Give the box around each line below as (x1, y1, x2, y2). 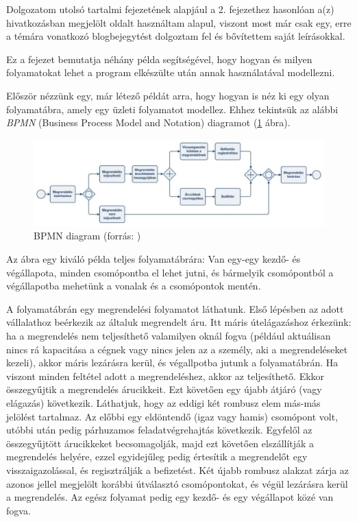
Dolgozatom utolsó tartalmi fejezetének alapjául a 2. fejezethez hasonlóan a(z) (6, 2, 334, 16)
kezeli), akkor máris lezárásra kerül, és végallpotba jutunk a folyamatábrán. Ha (6, 355, 338, 370)
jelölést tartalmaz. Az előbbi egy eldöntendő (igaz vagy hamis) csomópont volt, (6, 409, 338, 423)
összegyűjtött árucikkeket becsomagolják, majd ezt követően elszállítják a (6, 436, 315, 450)
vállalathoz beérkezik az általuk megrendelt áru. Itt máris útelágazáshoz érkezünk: (6, 315, 352, 329)
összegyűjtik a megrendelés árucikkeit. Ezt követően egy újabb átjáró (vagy (6, 382, 322, 396)
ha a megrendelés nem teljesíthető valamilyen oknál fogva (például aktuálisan (6, 329, 331, 343)
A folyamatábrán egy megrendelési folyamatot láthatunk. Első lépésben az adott (6, 301, 344, 316)
